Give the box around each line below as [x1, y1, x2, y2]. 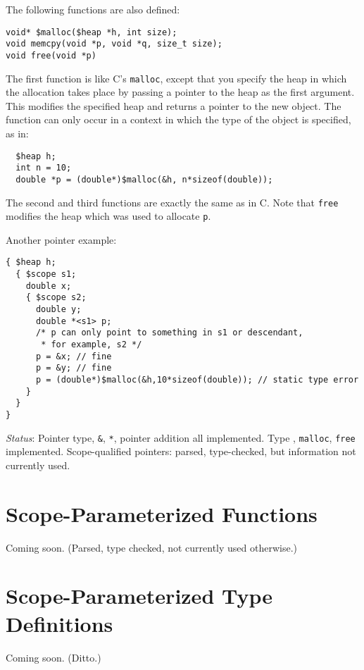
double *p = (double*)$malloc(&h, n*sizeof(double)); [15, 174, 273, 185]
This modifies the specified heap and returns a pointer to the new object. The [6, 98, 341, 113]
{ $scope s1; [15, 269, 77, 280]
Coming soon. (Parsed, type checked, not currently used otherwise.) [6, 540, 298, 554]
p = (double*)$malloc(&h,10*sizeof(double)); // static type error [35, 375, 359, 385]
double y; [35, 304, 82, 315]
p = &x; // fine [35, 351, 112, 361]
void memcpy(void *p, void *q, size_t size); [6, 39, 222, 49]
